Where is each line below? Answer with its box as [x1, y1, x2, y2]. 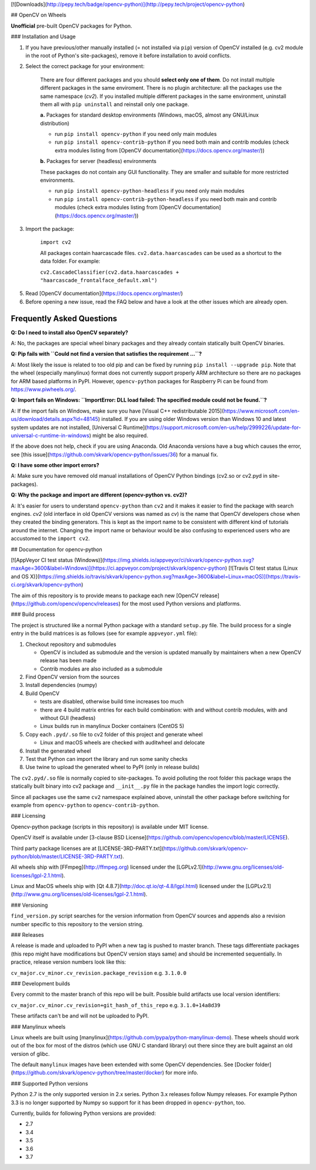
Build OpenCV [25, 689, 60, 697]
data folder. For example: [40, 258, 101, 265]
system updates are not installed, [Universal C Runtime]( [11, 424, 147, 431]
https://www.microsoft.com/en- [223, 407, 300, 414]
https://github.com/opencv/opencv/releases [12, 600, 119, 607]
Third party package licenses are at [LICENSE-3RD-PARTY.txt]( [11, 845, 164, 852]
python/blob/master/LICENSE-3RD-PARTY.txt [11, 853, 121, 860]
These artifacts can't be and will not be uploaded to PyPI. [11, 1012, 149, 1019]
